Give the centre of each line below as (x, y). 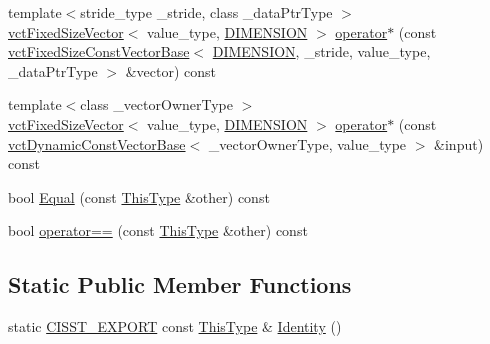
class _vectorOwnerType (156, 104)
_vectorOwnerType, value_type (307, 143)
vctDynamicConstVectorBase (97, 143)
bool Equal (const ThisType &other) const (139, 196)
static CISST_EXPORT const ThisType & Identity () (175, 326)
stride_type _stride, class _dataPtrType (206, 12)
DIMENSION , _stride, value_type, (321, 51)
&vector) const (171, 70)
